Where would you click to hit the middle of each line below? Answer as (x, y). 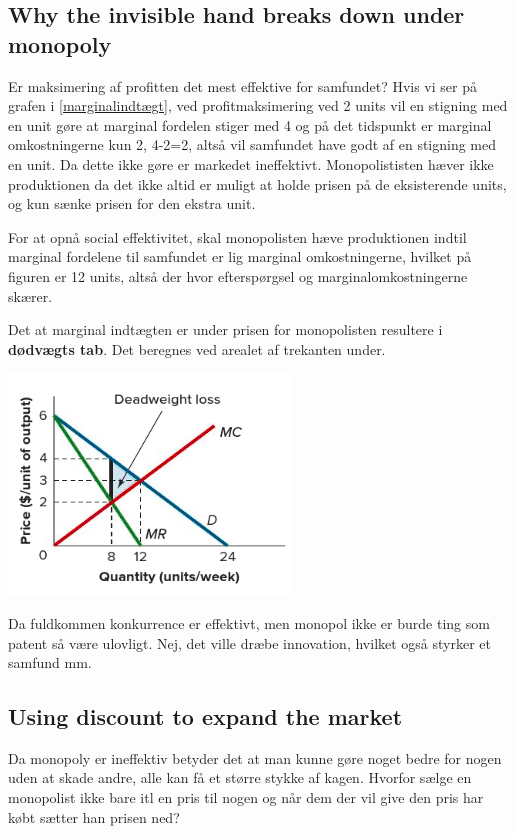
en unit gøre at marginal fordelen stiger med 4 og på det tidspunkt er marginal (250, 124)
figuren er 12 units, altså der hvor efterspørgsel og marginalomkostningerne (238, 275)
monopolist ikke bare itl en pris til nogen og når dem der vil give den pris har (246, 797)
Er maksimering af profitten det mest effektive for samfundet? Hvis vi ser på (242, 85)
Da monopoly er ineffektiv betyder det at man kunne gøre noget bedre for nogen (255, 757)
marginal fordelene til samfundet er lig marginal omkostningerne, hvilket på (240, 256)
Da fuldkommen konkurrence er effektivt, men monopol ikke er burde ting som (249, 622)
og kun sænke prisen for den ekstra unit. (132, 203)
